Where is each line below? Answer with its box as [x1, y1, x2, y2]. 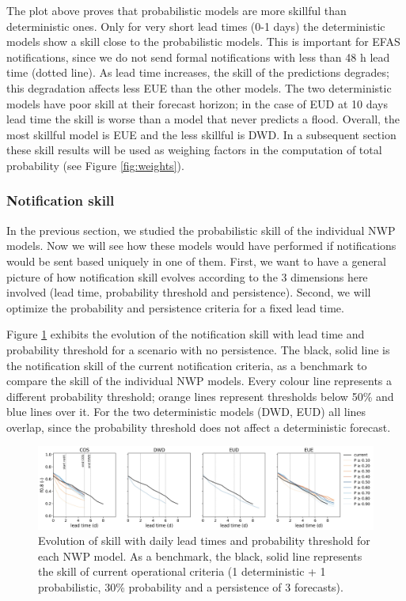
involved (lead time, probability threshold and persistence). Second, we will [6, 284, 371, 300]
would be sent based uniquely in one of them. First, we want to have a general [6, 252, 386, 269]
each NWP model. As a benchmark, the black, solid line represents [38, 547, 362, 564]
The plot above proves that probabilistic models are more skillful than [6, 2, 347, 18]
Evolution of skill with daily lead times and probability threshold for [38, 532, 370, 549]
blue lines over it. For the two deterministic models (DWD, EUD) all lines [6, 403, 366, 420]
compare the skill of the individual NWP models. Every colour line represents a [6, 372, 393, 389]
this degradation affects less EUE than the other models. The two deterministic [6, 79, 392, 96]
